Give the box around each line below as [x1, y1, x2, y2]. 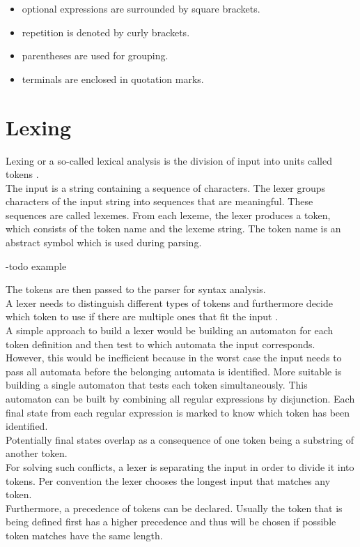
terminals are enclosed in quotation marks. [22, 71, 204, 86]
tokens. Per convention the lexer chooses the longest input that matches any [6, 473, 331, 488]
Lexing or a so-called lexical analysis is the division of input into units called [6, 153, 332, 167]
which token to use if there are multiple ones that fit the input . [6, 309, 279, 324]
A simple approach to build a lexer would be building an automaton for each [6, 323, 334, 338]
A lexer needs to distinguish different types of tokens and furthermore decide [6, 295, 333, 310]
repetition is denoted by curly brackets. [22, 24, 190, 39]
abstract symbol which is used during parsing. [6, 235, 202, 250]
